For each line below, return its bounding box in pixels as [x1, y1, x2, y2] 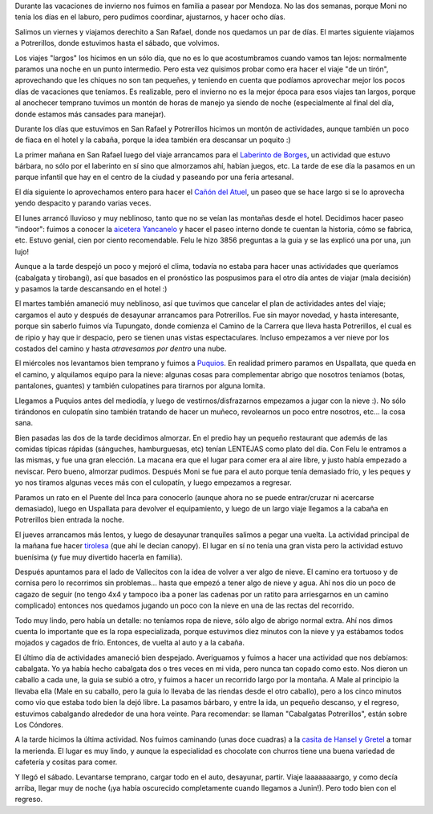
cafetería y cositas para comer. [14, 757, 118, 767]
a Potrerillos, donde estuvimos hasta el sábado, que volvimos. [14, 39, 220, 48]
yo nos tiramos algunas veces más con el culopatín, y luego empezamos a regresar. [14, 478, 292, 487]
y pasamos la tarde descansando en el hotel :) [14, 283, 168, 293]
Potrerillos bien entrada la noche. [14, 515, 124, 525]
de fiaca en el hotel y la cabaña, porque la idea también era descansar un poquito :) [14, 135, 292, 144]
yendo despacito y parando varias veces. [14, 198, 152, 208]
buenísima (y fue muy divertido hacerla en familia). [14, 552, 184, 562]
